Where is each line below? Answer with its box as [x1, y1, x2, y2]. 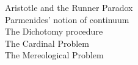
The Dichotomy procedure [5, 25, 103, 38]
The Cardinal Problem [5, 36, 89, 49]
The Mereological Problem [5, 49, 104, 61]
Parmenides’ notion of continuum [5, 13, 129, 26]
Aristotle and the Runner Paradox [5, 1, 133, 13]
